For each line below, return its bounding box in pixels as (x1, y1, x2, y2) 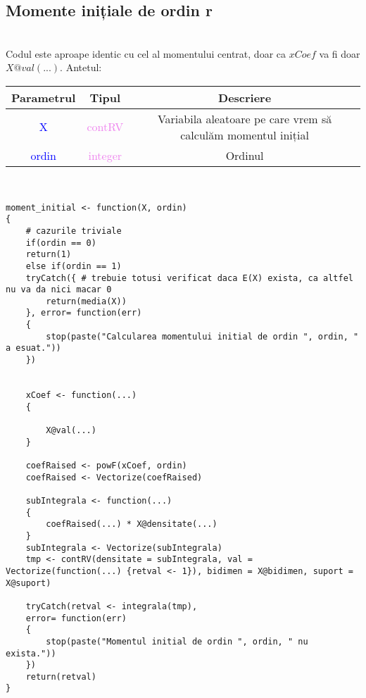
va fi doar (319, 46, 360, 61)
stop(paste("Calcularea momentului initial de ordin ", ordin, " (46, 331, 359, 342)
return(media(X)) (46, 296, 127, 306)
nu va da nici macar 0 (6, 285, 112, 295)
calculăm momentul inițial (180, 126, 309, 143)
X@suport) (6, 578, 51, 588)
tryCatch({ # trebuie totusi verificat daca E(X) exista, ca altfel (25, 273, 353, 283)
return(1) (25, 249, 72, 260)
